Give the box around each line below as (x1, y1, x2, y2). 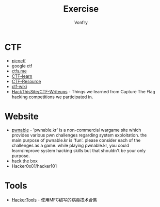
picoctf (11, 57, 26, 64)
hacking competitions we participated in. (11, 94, 93, 100)
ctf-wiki (11, 84, 27, 89)
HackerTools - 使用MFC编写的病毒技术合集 (11, 197, 97, 203)
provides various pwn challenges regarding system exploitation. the (11, 132, 147, 138)
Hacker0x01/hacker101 (11, 163, 57, 169)
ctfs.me (11, 68, 27, 74)
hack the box (11, 158, 38, 164)
